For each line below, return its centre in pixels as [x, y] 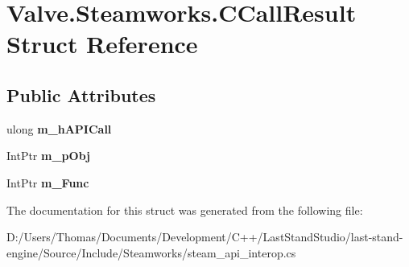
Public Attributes [81, 94]
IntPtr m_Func [48, 182]
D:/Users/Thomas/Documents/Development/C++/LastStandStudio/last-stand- [205, 237]
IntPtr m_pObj [48, 156]
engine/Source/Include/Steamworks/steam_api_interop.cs [151, 252]
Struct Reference [102, 44]
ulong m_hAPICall [59, 128]
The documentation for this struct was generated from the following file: [185, 209]
